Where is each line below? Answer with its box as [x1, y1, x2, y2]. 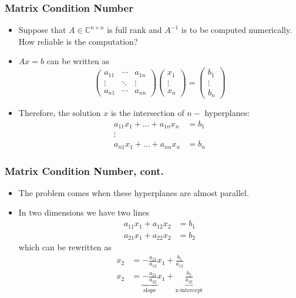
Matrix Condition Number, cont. [5, 163, 164, 178]
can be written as [46, 55, 109, 67]
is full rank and [107, 24, 162, 36]
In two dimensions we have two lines [18, 206, 150, 218]
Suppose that [18, 24, 66, 36]
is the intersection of [110, 107, 184, 119]
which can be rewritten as [18, 241, 112, 253]
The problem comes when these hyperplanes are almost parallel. [18, 186, 249, 198]
